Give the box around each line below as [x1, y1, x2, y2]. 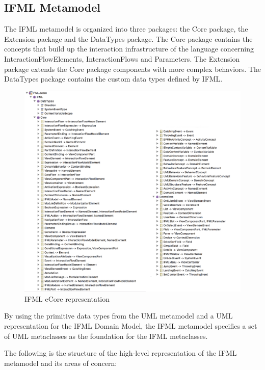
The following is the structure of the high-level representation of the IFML [4, 348, 237, 358]
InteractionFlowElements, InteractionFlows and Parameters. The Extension [4, 53, 240, 64]
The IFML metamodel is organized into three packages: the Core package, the [4, 23, 248, 34]
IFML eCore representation [24, 293, 110, 304]
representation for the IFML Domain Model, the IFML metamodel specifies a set [4, 320, 257, 331]
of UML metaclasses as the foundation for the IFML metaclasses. [4, 330, 208, 341]
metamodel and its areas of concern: [4, 357, 117, 368]
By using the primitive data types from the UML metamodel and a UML [4, 310, 233, 321]
